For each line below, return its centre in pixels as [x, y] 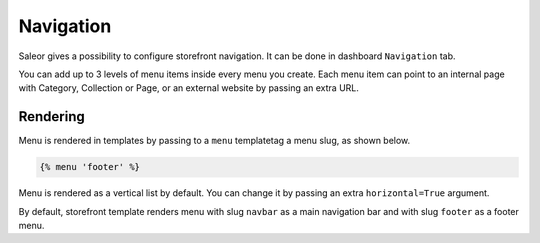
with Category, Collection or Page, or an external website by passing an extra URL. [189, 88]
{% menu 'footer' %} [89, 167]
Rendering [51, 116]
